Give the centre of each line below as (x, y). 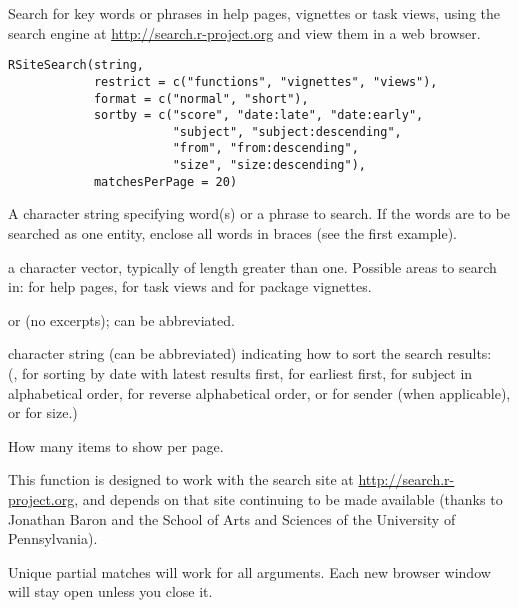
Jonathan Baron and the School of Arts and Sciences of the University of (232, 518)
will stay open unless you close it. (110, 591)
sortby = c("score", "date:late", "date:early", (258, 115)
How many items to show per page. (116, 445)
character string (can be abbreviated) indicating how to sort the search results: (250, 353)
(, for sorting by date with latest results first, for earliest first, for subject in (240, 373)
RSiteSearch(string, (76, 65)
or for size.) (43, 412)
